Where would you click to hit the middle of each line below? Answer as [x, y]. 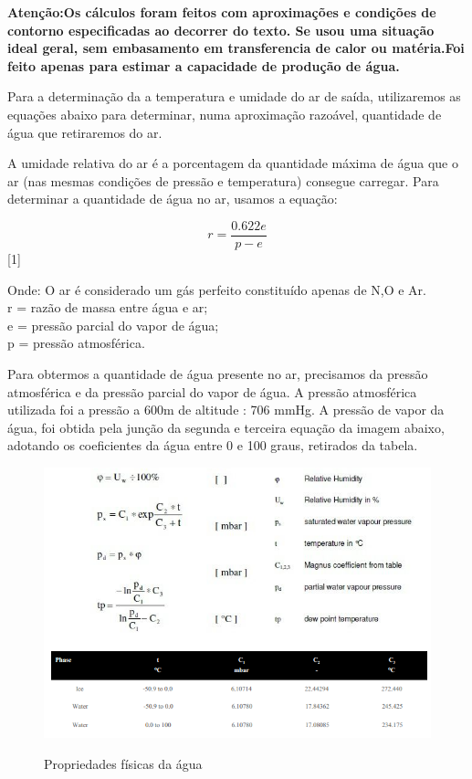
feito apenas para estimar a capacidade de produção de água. [204, 65]
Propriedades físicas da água [123, 763]
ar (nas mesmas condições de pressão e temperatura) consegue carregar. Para [223, 180]
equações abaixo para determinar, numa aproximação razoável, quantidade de [225, 114]
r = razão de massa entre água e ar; [108, 307]
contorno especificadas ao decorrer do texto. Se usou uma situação [221, 30]
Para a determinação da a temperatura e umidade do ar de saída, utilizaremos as [234, 96]
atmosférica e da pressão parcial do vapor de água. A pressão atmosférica [212, 391]
